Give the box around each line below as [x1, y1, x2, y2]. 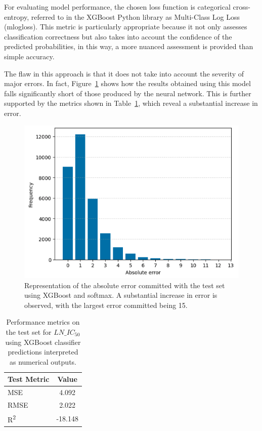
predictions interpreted [8, 346, 78, 357]
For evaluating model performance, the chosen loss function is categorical [4, 2, 231, 12]
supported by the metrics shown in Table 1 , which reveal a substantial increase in [4, 98, 258, 108]
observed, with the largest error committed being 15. [24, 299, 188, 310]
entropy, [4, 11, 29, 22]
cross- [233, 2, 250, 12]
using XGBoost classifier [5, 336, 81, 347]
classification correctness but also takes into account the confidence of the [4, 31, 232, 42]
